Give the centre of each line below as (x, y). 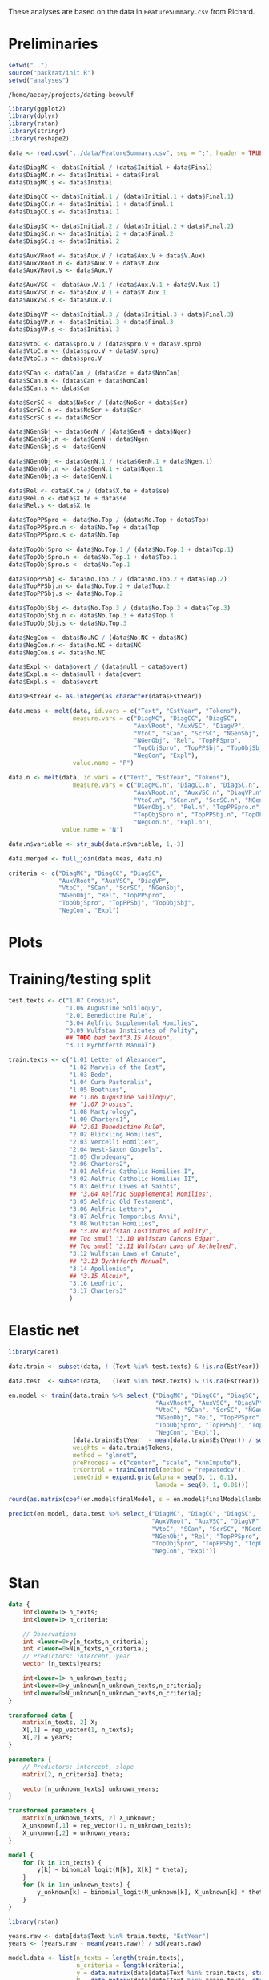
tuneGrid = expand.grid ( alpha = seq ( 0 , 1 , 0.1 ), (155, 1478)
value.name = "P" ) (103, 763)
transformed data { (41, 1715)
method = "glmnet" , (105, 1455)
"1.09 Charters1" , (100, 1120)
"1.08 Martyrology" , (103, 1112)
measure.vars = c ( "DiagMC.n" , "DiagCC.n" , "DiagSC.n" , (166, 785)
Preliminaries (53, 44)
